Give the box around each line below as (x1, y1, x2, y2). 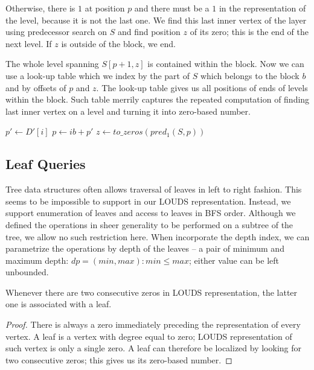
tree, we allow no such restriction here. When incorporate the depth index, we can (5, 230, 310, 243)
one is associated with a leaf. (5, 298, 112, 310)
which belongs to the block (200, 69, 300, 81)
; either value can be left (189, 254, 279, 266)
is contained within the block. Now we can (147, 57, 304, 70)
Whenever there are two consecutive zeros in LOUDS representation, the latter (5, 285, 298, 298)
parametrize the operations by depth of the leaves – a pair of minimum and (5, 242, 284, 255)
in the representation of (219, 2, 306, 14)
